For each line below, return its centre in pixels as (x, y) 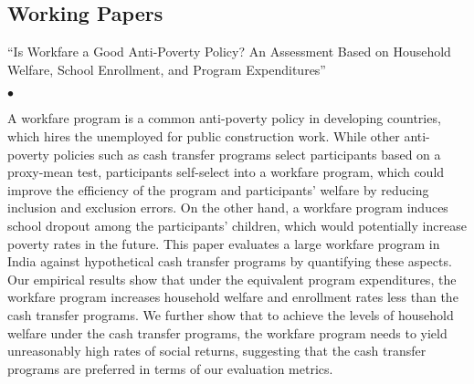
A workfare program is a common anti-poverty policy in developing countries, (224, 118)
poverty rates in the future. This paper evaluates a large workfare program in (224, 243)
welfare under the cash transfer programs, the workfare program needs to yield (227, 332)
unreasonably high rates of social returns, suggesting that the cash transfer (217, 351)
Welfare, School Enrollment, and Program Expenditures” (167, 69)
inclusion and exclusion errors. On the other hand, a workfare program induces (228, 208)
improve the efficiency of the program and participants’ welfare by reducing (218, 189)
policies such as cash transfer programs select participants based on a (247, 154)
